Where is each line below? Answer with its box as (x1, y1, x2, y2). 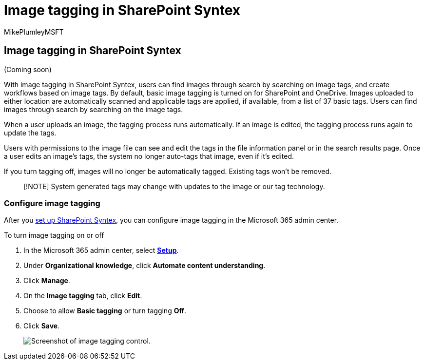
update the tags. (4, 128, 57, 137)
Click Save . (23, 322, 60, 330)
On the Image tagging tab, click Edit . (23, 291, 142, 300)
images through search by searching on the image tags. (4, 105, 183, 114)
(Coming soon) (4, 65, 52, 74)
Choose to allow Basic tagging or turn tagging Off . (23, 307, 187, 315)
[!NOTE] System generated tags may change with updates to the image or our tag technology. (23, 182, 325, 191)
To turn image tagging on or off (4, 231, 104, 240)
